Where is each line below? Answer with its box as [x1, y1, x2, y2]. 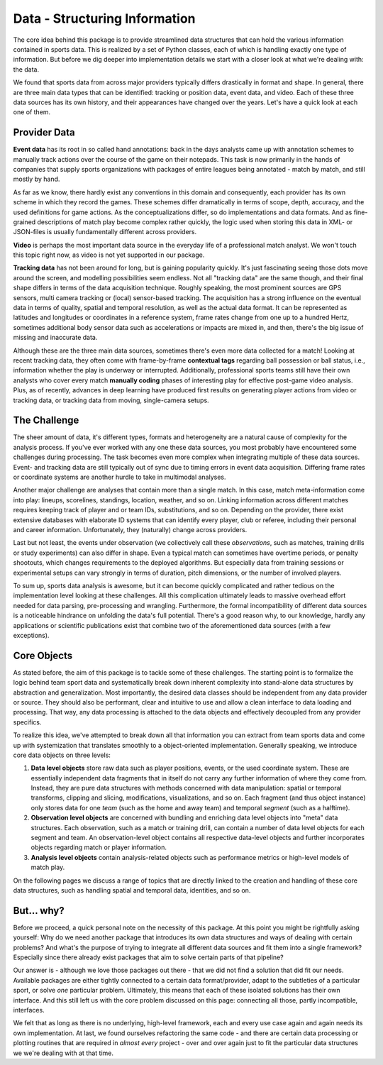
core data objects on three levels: [13, 751, 111, 759]
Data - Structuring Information [13, 11, 196, 26]
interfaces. [13, 1006, 45, 1015]
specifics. [13, 717, 42, 727]
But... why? [13, 905, 65, 917]
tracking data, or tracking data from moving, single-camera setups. [13, 396, 209, 404]
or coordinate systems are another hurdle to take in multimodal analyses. [13, 473, 226, 482]
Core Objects [13, 649, 73, 661]
